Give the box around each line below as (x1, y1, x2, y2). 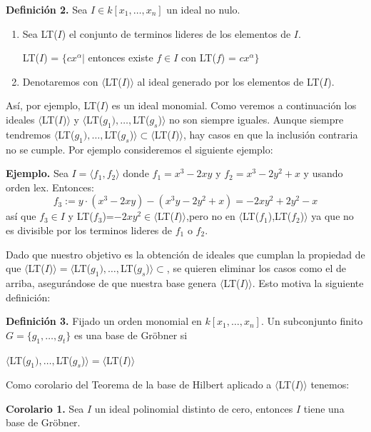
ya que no (311, 209, 354, 223)
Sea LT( (22, 26, 58, 41)
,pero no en (185, 209, 235, 223)
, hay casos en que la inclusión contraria (183, 126, 358, 141)
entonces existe (88, 50, 153, 65)
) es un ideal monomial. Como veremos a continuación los (104, 98, 357, 113)
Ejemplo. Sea (6, 166, 68, 181)
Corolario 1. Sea (6, 401, 84, 416)
